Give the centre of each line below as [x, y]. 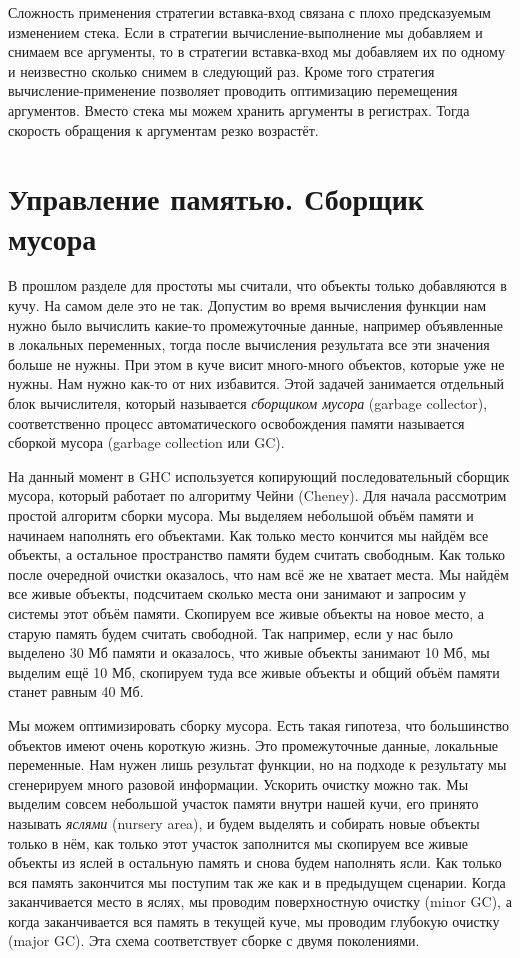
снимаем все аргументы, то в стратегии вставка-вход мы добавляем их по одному [256, 51]
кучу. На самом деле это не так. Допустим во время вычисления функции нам [247, 305]
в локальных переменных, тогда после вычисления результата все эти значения [249, 344]
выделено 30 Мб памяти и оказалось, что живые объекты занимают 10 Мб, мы [249, 652]
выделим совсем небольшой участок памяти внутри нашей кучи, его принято [243, 803]
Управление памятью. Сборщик [216, 198]
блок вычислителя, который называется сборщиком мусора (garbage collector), [248, 403]
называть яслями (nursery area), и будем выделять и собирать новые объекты [244, 822]
